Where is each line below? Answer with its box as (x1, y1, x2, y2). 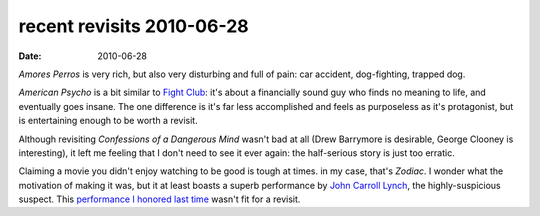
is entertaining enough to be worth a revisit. (18, 115, 199, 127)
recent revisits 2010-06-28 (18, 15, 249, 37)
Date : (18, 50, 42, 62)
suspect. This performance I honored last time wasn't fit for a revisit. (18, 193, 301, 205)
